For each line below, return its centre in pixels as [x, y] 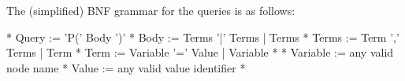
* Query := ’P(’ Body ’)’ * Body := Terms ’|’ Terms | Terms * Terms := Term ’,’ [203, 37]
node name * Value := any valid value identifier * [126, 67]
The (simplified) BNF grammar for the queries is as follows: [151, 10]
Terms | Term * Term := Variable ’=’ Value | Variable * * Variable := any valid [200, 52]
